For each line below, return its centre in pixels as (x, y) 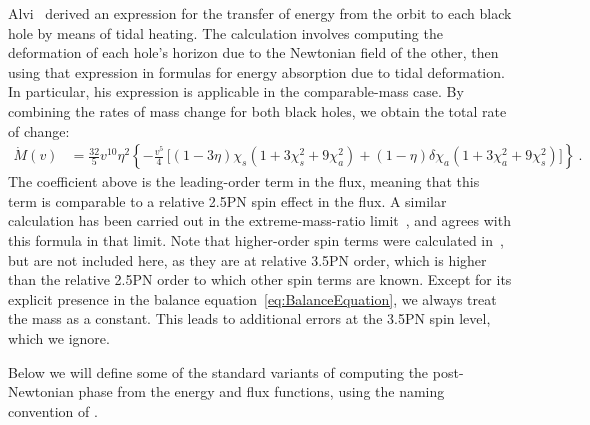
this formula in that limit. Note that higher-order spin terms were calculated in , (256, 239)
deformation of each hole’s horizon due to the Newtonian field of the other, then (253, 52)
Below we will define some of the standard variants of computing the (218, 371)
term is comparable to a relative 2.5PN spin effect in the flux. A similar (227, 200)
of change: (39, 130)
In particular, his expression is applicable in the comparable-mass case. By (236, 91)
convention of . (53, 410)
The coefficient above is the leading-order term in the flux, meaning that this (244, 181)
